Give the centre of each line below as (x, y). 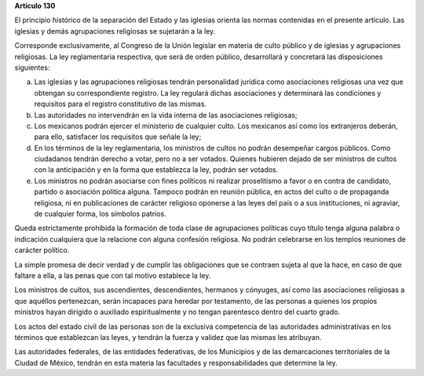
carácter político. (42, 250)
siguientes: (32, 68)
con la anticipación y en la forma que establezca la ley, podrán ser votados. (156, 170)
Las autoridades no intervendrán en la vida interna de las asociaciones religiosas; (166, 115)
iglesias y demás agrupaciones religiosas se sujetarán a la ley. (115, 31)
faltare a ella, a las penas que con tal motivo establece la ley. (113, 276)
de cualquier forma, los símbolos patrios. (100, 214)
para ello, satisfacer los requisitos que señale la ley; (118, 137)
